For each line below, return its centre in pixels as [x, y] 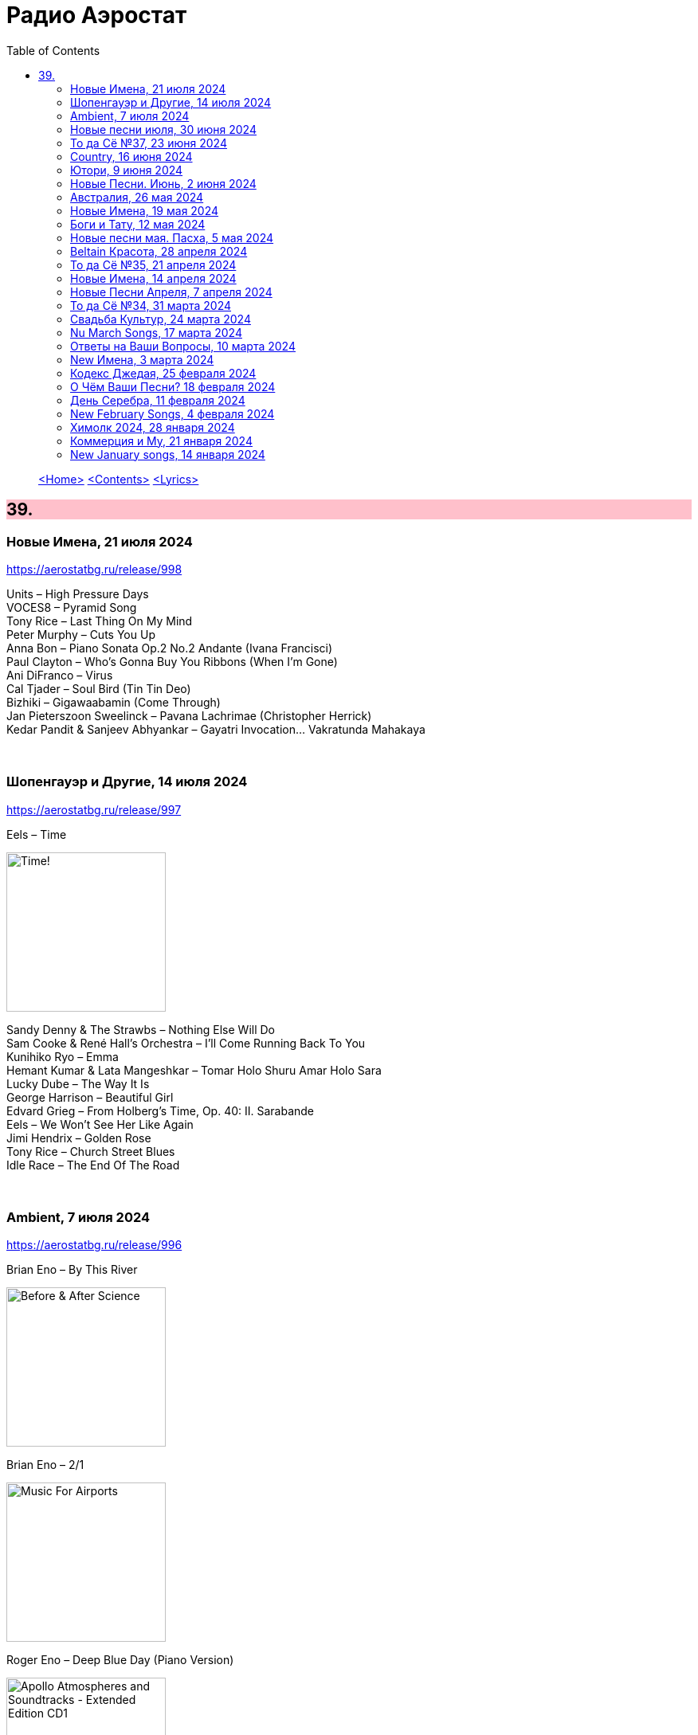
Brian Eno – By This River [72, 1270]
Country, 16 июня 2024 [131, 156]
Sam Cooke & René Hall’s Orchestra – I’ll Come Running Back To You [186, 1043]
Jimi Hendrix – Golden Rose [79, 1138]
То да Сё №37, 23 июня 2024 [149, 143]
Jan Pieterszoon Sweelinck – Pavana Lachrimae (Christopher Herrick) [189, 715]
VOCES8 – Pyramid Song [72, 607]
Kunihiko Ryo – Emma [63, 1056]
